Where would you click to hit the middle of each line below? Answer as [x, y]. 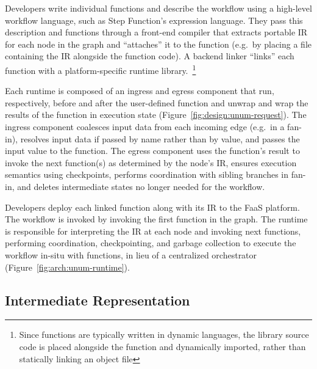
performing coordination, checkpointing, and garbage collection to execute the [151, 243]
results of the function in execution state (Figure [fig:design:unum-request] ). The [156, 115]
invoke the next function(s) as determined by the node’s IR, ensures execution [151, 162]
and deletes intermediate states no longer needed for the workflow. [141, 186]
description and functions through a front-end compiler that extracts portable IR [156, 32]
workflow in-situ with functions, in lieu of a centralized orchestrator [131, 254]
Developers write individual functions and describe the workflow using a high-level [158, 8]
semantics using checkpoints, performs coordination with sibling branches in [147, 174]
